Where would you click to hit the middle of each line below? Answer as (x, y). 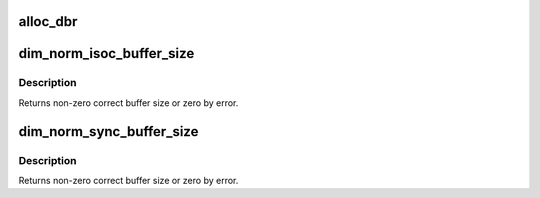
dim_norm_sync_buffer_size (108, 131)
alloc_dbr (48, 21)
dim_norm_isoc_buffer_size (106, 53)
